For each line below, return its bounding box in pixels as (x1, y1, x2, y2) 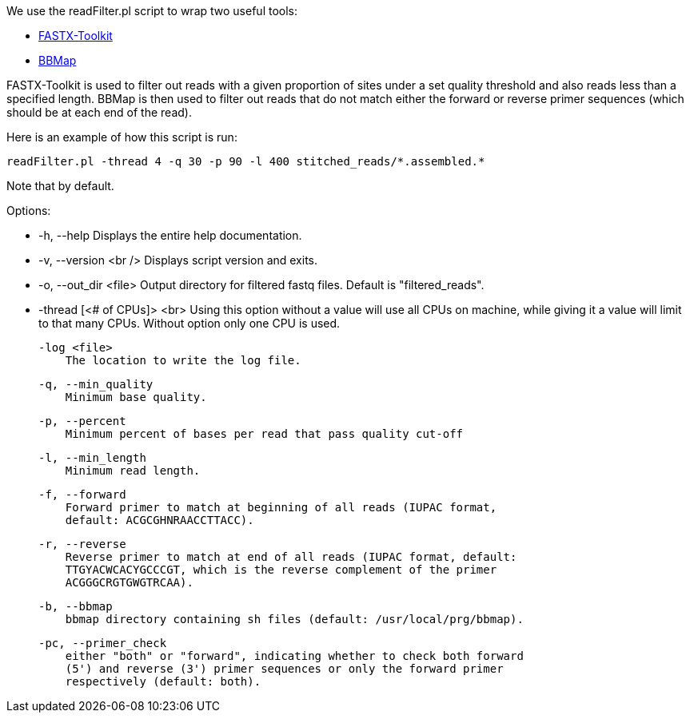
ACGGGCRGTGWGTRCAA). (65, 576, 193, 589)
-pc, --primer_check (38, 637, 167, 649)
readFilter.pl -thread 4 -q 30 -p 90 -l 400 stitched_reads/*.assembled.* (6, 155, 485, 168)
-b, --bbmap (38, 600, 113, 613)
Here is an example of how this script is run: (6, 130, 237, 144)
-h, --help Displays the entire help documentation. (38, 228, 302, 242)
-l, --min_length (38, 451, 146, 464)
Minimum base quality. (65, 391, 207, 403)
